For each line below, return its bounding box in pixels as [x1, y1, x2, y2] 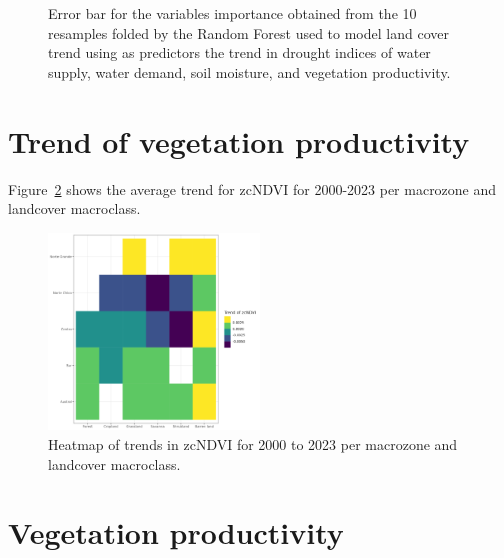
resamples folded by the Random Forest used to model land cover [48, 22, 449, 43]
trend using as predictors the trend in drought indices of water [48, 42, 431, 63]
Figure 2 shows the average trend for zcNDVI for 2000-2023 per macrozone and [8, 178, 497, 199]
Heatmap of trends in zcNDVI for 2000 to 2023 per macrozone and [48, 433, 458, 454]
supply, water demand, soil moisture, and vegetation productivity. [48, 61, 451, 82]
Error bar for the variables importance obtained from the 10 [48, 3, 417, 23]
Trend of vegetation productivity [8, 120, 470, 161]
